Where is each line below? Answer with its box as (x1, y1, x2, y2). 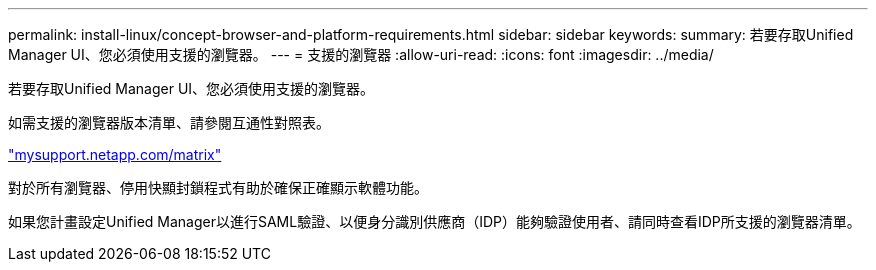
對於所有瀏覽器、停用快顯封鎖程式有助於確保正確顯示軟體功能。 (8, 179, 428, 196)
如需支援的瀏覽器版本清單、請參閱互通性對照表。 (8, 114, 330, 131)
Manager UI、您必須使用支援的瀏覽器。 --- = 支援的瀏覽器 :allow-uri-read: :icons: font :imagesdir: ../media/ (8, 46, 714, 63)
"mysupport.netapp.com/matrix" (8, 146, 222, 163)
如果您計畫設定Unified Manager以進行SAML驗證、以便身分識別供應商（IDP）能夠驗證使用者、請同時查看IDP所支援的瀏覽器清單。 (8, 213, 861, 230)
